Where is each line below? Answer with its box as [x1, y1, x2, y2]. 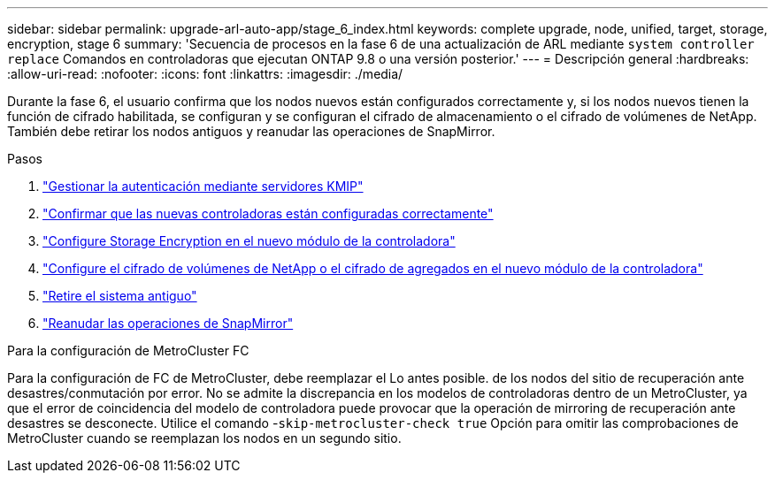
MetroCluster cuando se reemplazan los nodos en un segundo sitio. [7, 430, 402, 446]
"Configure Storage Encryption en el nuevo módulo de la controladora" [42, 233, 456, 248]
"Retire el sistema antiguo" [42, 288, 197, 303]
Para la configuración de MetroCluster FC [7, 343, 249, 358]
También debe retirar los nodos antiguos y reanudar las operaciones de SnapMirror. [7, 124, 495, 139]
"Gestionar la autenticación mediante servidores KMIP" [42, 179, 364, 194]
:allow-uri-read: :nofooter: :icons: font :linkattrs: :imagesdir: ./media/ [7, 66, 403, 81]
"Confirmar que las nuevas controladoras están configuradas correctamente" [42, 206, 494, 221]
